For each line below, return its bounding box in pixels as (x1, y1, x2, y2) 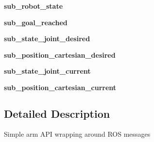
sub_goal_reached (4, 17, 68, 27)
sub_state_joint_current (4, 66, 91, 76)
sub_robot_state (4, 1, 63, 11)
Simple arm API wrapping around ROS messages (4, 128, 151, 139)
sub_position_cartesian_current (4, 82, 117, 92)
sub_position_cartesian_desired (4, 49, 116, 60)
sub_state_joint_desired (4, 33, 90, 44)
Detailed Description (4, 106, 110, 121)
